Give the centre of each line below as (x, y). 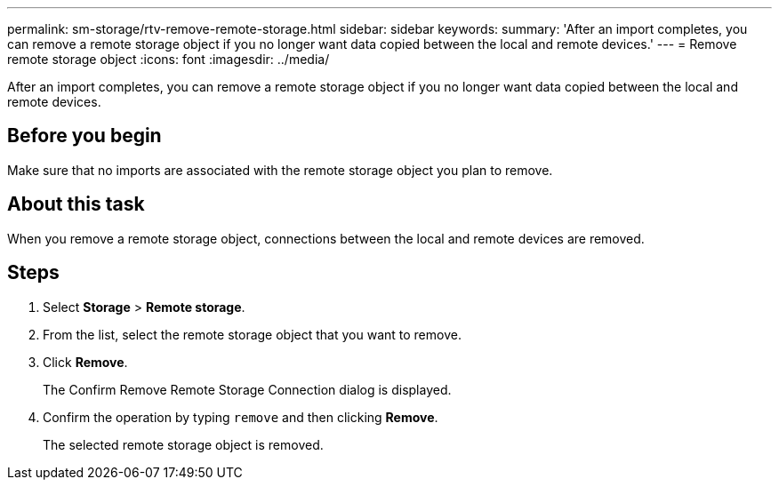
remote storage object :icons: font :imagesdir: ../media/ (169, 59)
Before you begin (84, 136)
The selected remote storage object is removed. (183, 444)
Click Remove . (85, 362)
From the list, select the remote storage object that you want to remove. (252, 334)
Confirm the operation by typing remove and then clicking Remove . (241, 417)
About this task (76, 204)
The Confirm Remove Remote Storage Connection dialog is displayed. (247, 389)
